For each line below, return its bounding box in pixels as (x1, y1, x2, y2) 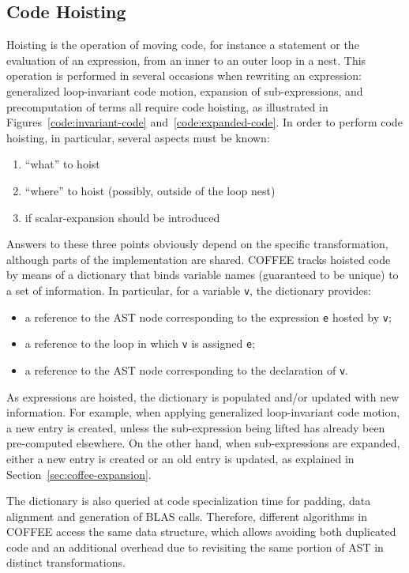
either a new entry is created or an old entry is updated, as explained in (6, 450, 355, 466)
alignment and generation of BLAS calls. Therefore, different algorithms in (6, 507, 367, 524)
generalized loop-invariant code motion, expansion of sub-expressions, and (6, 82, 363, 99)
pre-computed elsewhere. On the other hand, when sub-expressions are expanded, (6, 435, 400, 451)
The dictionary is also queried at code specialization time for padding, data (6, 492, 371, 509)
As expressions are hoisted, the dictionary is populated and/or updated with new (6, 388, 400, 405)
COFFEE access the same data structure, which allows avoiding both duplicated (6, 523, 396, 540)
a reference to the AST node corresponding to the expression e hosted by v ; (24, 308, 392, 325)
